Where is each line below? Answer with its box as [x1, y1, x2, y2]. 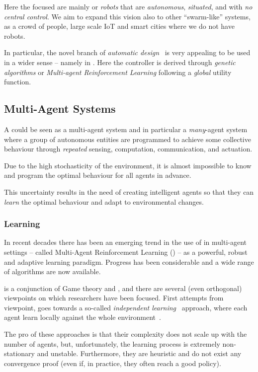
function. [4, 76, 31, 87]
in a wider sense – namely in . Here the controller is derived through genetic [4, 57, 236, 67]
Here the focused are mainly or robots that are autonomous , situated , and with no [4, 1, 253, 11]
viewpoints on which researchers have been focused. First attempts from [4, 293, 224, 303]
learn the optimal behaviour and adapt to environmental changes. [4, 196, 204, 207]
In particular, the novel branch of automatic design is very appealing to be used [4, 47, 251, 58]
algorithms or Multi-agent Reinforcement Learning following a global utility [4, 67, 232, 77]
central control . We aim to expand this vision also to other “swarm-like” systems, [4, 11, 251, 21]
